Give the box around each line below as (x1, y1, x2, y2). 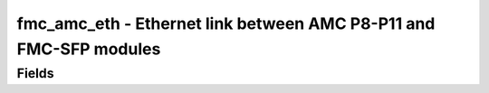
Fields (16, 65, 54, 81)
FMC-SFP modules (16, 39, 161, 59)
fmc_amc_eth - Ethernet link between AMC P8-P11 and (16, 14, 436, 33)
